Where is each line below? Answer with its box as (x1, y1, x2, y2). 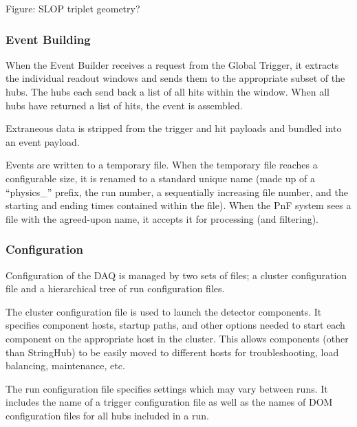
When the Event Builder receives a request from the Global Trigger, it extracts (6, 57, 339, 72)
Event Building (6, 30, 91, 47)
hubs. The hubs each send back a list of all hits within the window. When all (6, 85, 329, 98)
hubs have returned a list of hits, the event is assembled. (6, 98, 243, 112)
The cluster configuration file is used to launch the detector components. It (6, 304, 322, 318)
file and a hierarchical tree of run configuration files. (6, 281, 225, 296)
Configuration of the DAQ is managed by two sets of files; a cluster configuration (6, 267, 347, 282)
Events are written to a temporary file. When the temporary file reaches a (6, 157, 318, 172)
